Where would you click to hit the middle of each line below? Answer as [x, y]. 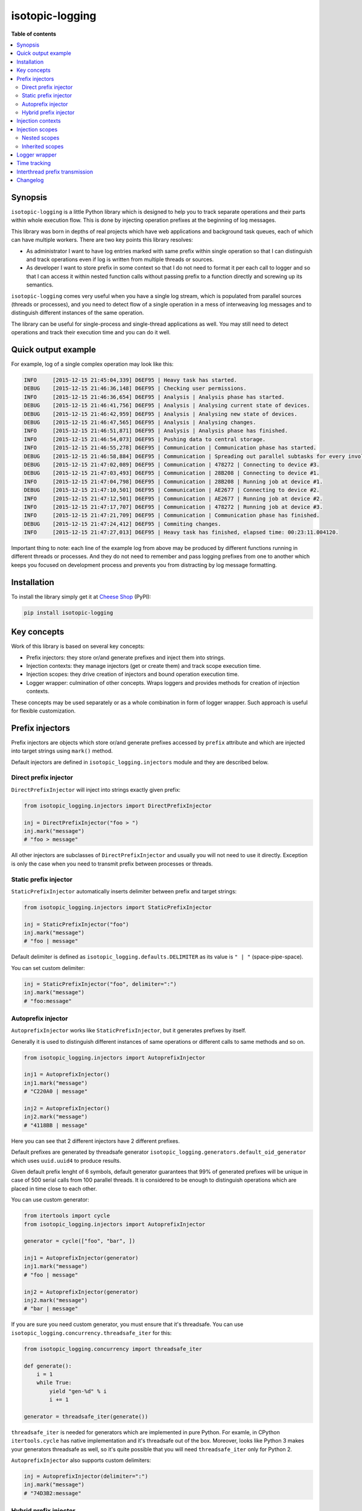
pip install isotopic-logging [68, 613]
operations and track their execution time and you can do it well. [91, 332]
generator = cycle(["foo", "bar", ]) [80, 1241]
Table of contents [34, 34]
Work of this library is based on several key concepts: [78, 646]
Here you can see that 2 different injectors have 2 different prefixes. [96, 1141]
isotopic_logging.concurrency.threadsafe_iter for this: [91, 1333]
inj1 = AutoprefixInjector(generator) [81, 1258]
